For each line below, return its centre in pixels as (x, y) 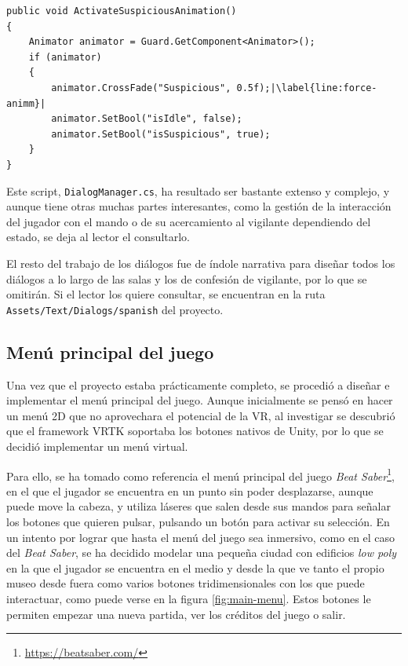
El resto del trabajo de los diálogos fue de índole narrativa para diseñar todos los (201, 263)
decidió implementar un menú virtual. (97, 446)
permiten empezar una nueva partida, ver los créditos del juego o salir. (176, 614)
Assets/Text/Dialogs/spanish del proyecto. (115, 309)
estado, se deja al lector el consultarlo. (98, 237)
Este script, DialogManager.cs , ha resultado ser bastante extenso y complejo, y (198, 190)
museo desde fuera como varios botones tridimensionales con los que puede (186, 583)
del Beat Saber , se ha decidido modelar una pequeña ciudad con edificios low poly (202, 553)
